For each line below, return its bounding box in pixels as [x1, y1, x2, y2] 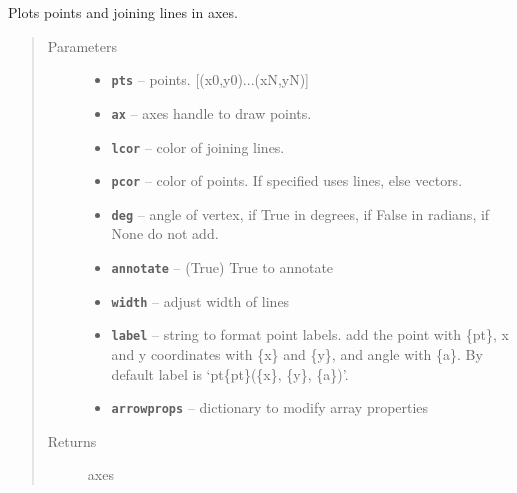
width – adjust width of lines [111, 290, 290, 311]
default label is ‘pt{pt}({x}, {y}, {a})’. [111, 363, 349, 384]
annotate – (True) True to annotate [111, 257, 334, 278]
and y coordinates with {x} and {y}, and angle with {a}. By [111, 344, 483, 365]
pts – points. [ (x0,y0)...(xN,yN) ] [111, 69, 310, 90]
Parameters [47, 35, 117, 56]
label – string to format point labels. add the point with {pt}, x [111, 324, 509, 345]
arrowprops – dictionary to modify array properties [111, 397, 429, 418]
